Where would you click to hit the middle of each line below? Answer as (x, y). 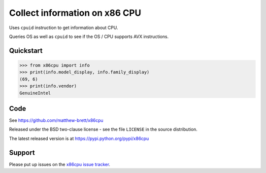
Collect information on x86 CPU (75, 13)
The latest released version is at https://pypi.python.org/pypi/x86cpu (79, 138)
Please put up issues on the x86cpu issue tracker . (60, 164)
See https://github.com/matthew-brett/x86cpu (56, 120)
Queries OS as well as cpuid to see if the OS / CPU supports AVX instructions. (89, 36)
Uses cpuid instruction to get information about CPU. (64, 28)
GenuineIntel (35, 93)
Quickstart (26, 51)
